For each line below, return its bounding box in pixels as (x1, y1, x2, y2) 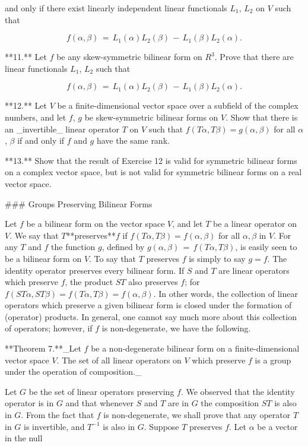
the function (51, 241, 96, 253)
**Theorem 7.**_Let (5, 342, 81, 355)
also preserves (128, 276, 178, 288)
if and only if (17, 134, 65, 147)
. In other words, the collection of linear (153, 287, 298, 299)
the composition (201, 397, 259, 409)
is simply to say (189, 252, 246, 264)
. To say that (89, 252, 136, 264)
